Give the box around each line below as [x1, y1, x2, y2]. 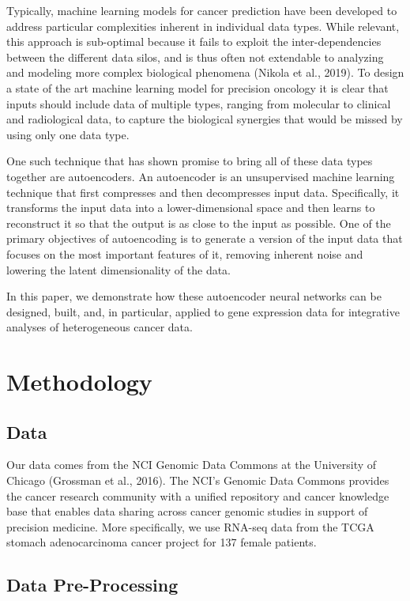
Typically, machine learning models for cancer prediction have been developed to [6, 2, 397, 18]
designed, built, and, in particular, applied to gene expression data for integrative [6, 303, 400, 319]
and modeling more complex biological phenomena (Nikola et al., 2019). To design [6, 64, 404, 81]
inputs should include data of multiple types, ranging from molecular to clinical [6, 95, 391, 112]
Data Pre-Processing [6, 573, 179, 597]
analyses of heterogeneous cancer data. [6, 319, 193, 335]
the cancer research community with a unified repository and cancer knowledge [6, 487, 389, 504]
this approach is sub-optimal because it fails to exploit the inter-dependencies [6, 33, 382, 50]
